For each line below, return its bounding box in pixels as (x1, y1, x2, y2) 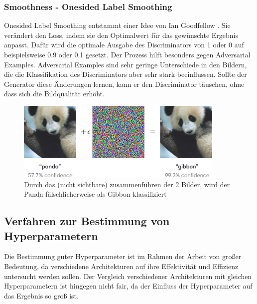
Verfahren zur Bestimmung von (4, 213, 170, 229)
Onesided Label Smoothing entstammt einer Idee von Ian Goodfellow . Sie (4, 20, 231, 30)
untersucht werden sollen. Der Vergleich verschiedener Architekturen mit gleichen (4, 271, 252, 281)
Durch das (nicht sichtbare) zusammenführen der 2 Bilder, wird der (24, 179, 230, 189)
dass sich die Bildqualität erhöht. (4, 88, 105, 99)
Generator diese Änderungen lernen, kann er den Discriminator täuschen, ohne (4, 78, 245, 89)
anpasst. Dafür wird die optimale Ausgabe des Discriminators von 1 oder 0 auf (4, 39, 244, 50)
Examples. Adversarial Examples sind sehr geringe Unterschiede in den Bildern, (4, 59, 247, 69)
